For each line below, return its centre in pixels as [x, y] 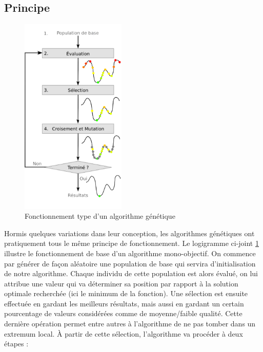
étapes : [16, 344]
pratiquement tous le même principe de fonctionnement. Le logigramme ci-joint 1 [131, 243]
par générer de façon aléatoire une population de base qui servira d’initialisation [130, 263]
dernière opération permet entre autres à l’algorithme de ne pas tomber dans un [130, 324]
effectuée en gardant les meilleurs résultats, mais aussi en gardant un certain [124, 303]
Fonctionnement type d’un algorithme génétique [100, 216]
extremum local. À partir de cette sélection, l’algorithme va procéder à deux [124, 333]
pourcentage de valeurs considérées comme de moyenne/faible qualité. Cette [123, 313]
